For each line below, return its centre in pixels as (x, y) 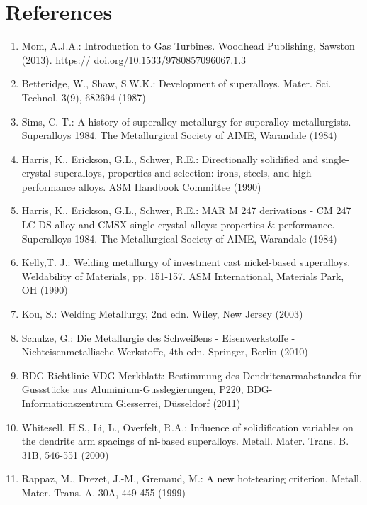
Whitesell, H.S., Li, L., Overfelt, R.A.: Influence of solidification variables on (187, 427)
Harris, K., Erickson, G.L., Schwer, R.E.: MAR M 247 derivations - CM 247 (186, 210)
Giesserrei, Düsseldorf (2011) (178, 403)
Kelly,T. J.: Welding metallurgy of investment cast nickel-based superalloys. (186, 262)
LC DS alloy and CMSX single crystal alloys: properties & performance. (178, 224)
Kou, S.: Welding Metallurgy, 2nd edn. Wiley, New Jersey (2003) (162, 314)
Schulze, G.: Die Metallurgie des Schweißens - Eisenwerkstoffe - (158, 337)
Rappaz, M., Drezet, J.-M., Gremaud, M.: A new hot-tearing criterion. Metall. (192, 478)
